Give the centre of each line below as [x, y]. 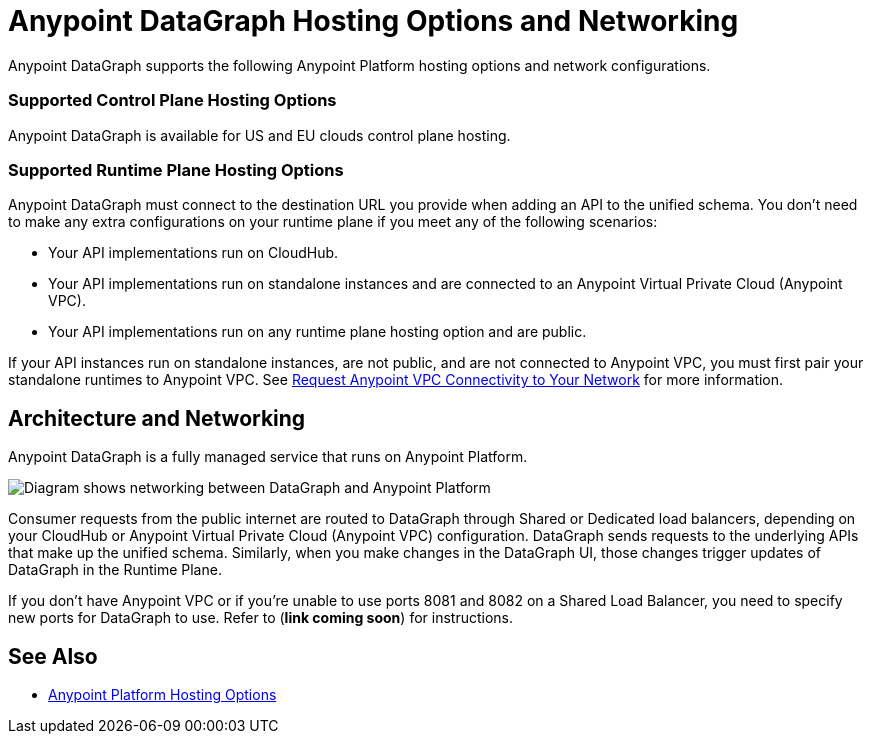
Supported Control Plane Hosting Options [172, 100]
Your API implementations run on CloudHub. [193, 253]
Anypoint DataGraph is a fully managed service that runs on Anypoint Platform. [268, 457]
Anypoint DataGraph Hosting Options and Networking [373, 21]
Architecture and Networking [157, 418]
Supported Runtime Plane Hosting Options [176, 169]
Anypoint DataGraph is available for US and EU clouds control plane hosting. [259, 135]
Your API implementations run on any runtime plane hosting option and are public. [317, 332]
